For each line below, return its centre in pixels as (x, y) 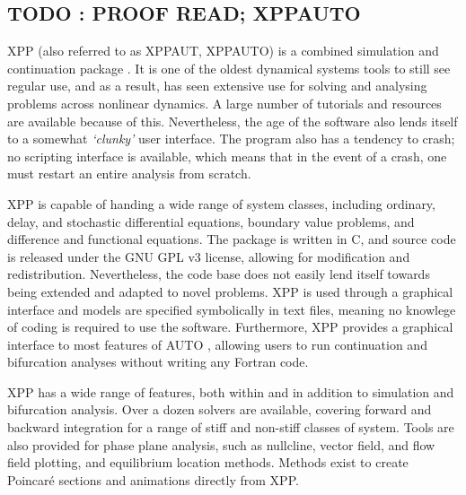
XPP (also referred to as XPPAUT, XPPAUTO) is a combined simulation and (223, 51)
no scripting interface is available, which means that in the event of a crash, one (227, 156)
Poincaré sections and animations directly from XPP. (153, 479)
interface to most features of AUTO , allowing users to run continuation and (217, 344)
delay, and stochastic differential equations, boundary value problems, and (211, 221)
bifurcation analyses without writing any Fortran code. (158, 362)
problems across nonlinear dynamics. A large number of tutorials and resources (224, 103)
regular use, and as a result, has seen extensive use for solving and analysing (217, 86)
